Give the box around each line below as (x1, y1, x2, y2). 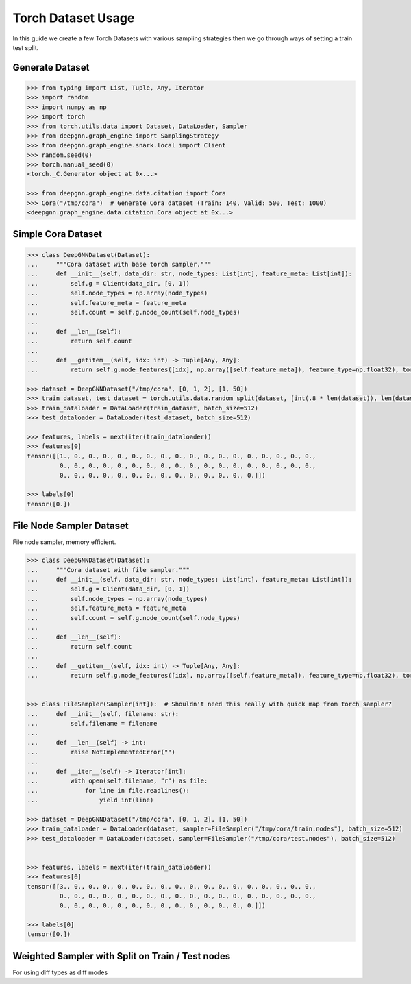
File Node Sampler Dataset (12, 520, 129, 532)
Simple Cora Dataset (12, 228, 103, 240)
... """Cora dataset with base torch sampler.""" (27, 260, 212, 268)
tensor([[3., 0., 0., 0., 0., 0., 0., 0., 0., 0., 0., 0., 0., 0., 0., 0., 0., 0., (27, 883, 316, 890)
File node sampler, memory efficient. (12, 538, 116, 546)
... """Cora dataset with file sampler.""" (27, 566, 190, 574)
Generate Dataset (12, 62, 90, 73)
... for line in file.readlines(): (27, 787, 190, 794)
